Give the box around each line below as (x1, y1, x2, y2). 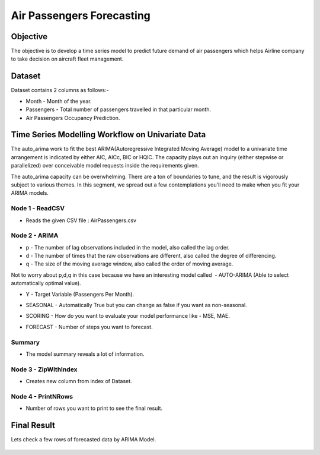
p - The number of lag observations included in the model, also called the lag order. (25, 244, 230, 251)
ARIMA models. (11, 189, 49, 197)
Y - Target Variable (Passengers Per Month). (25, 290, 135, 298)
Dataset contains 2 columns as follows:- (11, 87, 109, 94)
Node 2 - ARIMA (11, 232, 59, 240)
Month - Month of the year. (25, 97, 92, 105)
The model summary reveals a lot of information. (25, 350, 145, 358)
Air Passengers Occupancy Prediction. (25, 114, 120, 121)
